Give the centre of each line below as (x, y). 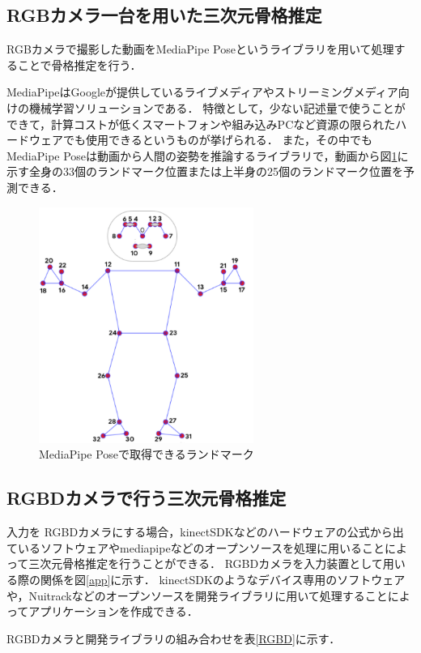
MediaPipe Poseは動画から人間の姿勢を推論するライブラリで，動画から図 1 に (208, 155)
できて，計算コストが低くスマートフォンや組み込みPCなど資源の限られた (201, 124)
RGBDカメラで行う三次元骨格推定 (147, 498)
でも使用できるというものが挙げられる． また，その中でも (218, 140)
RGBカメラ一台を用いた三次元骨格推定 (164, 15)
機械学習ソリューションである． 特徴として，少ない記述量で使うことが (217, 107)
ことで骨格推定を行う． (79, 64)
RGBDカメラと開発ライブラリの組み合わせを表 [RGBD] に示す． (174, 638)
